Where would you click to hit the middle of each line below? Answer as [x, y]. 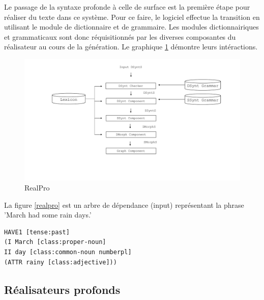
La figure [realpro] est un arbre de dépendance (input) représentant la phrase [124, 204]
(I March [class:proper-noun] [55, 242]
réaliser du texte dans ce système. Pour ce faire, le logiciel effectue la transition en [132, 17]
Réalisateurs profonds [62, 289]
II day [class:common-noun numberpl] [68, 252]
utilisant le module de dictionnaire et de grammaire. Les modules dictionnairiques [131, 27]
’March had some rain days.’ [48, 215]
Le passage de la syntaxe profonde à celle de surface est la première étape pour [127, 7]
